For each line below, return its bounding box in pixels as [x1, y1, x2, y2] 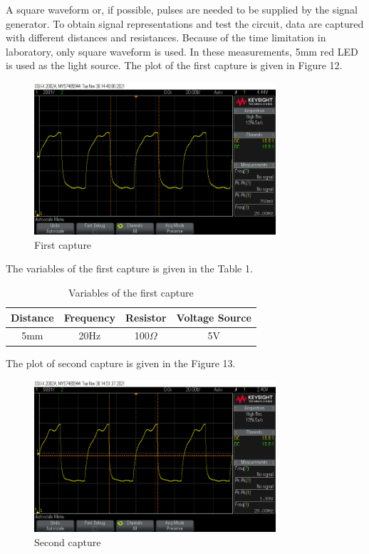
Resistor [125, 309, 167, 324]
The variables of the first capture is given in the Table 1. [6, 261, 253, 276]
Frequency [63, 309, 115, 324]
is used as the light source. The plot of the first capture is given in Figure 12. [6, 58, 343, 73]
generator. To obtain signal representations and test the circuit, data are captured [6, 16, 364, 31]
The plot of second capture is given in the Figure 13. [6, 355, 236, 370]
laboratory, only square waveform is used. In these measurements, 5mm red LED [6, 43, 358, 58]
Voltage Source [176, 309, 251, 324]
